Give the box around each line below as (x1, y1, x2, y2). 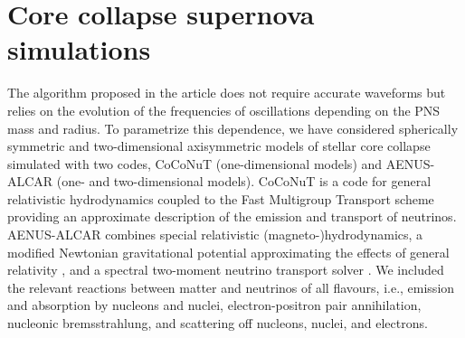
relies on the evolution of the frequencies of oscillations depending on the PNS (7, 100, 441, 119)
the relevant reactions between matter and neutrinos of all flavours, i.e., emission (7, 277, 455, 296)
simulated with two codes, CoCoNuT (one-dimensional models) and (7, 154, 383, 173)
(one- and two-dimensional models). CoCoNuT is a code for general (56, 172, 432, 191)
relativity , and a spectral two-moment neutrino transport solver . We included (7, 260, 444, 279)
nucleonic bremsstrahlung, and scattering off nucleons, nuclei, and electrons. (7, 314, 428, 333)
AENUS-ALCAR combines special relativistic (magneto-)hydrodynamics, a (7, 225, 423, 244)
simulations (7, 31, 151, 68)
